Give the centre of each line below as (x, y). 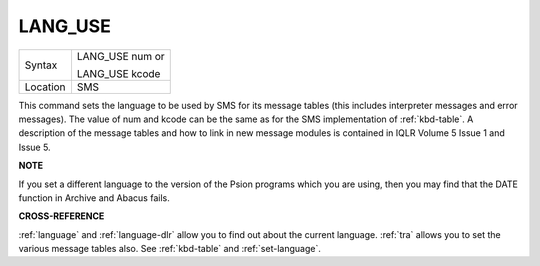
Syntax (41, 65)
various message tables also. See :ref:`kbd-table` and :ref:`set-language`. (170, 249)
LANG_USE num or (120, 56)
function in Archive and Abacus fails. (94, 197)
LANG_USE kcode (118, 73)
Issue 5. (34, 147)
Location (45, 87)
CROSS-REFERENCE (61, 216)
